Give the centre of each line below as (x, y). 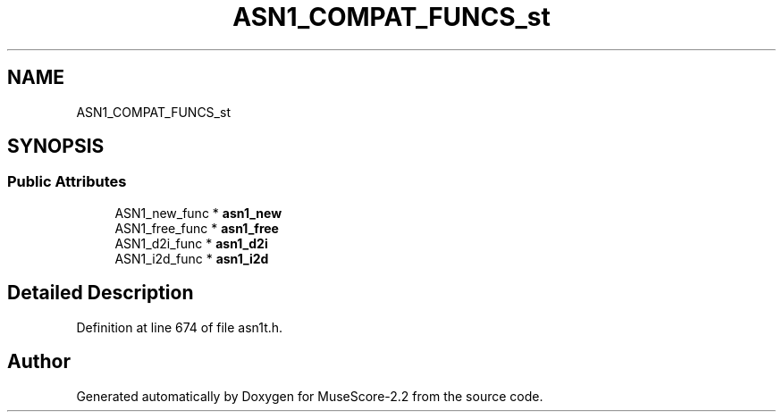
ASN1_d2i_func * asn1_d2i (191, 243)
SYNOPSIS (56, 147)
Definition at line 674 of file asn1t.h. (180, 327)
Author (39, 362)
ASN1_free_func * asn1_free (197, 228)
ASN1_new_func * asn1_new (198, 213)
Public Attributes (67, 182)
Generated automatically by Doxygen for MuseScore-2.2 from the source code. (310, 396)
